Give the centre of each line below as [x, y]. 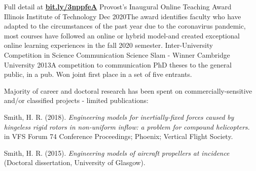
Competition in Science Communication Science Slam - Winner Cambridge [117, 54]
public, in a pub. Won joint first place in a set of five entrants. [98, 74]
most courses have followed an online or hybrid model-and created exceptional [122, 35]
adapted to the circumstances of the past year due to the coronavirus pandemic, [125, 26]
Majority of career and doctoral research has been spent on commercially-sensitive [128, 90]
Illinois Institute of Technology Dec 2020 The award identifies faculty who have [123, 16]
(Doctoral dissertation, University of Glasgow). [75, 162]
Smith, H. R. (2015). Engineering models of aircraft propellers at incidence [117, 153]
